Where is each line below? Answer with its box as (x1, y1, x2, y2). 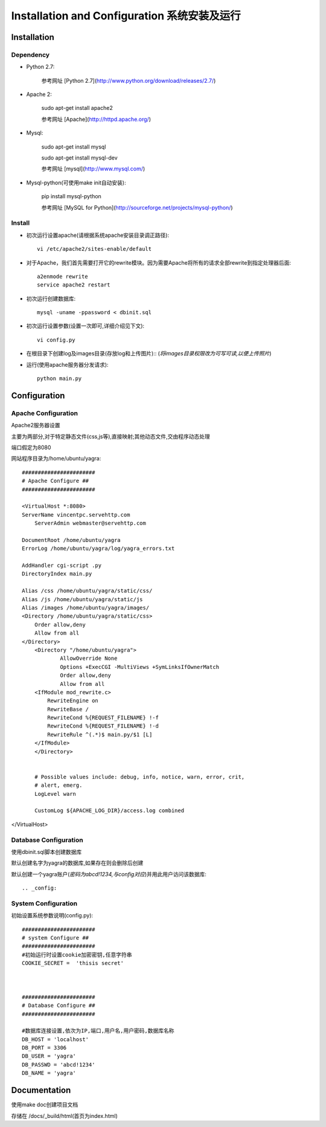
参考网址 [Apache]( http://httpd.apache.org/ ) (41, 115, 151, 123)
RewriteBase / (47, 706, 89, 712)
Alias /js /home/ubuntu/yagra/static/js (22, 596, 143, 602)
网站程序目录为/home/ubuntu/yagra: (11, 455, 101, 462)
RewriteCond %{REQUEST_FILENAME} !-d (47, 723, 159, 729)
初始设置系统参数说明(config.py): (11, 912, 94, 919)
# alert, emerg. (34, 782, 83, 789)
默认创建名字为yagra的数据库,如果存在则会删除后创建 (11, 859, 144, 867)
